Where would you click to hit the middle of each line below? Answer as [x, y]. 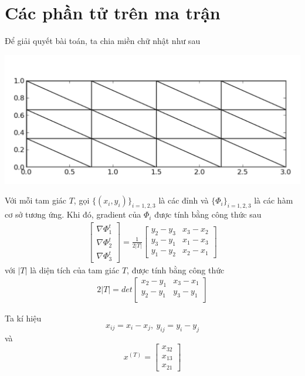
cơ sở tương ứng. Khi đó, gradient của [73, 214]
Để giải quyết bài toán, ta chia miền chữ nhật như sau [103, 41]
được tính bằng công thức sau [208, 214]
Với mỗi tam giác [35, 200]
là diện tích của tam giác [75, 270]
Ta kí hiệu [23, 318]
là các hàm [274, 200]
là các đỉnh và [184, 200]
